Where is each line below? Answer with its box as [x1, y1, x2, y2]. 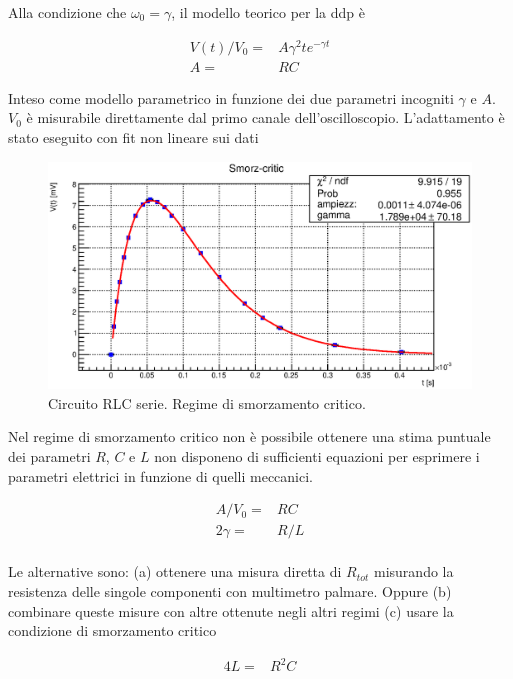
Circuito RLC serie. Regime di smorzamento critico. [48, 392, 366, 413]
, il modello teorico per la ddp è [171, 2, 365, 22]
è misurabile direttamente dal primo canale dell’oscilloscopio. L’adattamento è [26, 107, 505, 128]
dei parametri [8, 446, 91, 467]
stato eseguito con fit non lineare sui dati [8, 126, 259, 147]
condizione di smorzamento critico [8, 620, 217, 641]
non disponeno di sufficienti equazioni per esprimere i [154, 446, 480, 467]
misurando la [374, 561, 454, 582]
